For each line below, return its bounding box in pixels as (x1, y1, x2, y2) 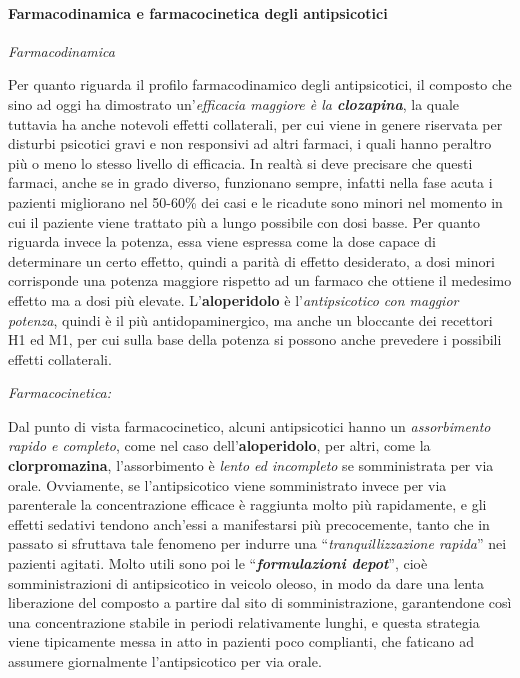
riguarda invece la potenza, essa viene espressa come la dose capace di (8, 231, 436, 252)
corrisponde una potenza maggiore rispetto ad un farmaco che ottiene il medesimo (8, 270, 512, 291)
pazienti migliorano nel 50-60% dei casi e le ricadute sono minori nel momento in (8, 191, 503, 212)
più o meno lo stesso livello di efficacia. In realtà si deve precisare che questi (8, 152, 473, 173)
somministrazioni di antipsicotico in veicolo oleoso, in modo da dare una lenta (8, 572, 484, 593)
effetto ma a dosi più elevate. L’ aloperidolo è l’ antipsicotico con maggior (8, 289, 459, 310)
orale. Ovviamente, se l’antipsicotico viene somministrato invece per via (8, 474, 447, 495)
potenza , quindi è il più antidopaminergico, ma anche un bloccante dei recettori (8, 309, 493, 330)
